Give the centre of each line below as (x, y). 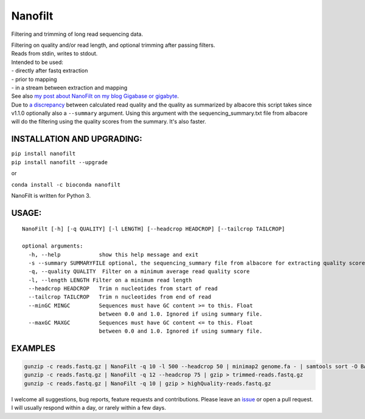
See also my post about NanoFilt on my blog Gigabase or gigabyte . (95, 96)
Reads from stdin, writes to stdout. (54, 54)
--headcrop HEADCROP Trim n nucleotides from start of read (123, 289)
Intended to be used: (37, 62)
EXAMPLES (33, 348)
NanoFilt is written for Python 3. (51, 195)
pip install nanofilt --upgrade (59, 162)
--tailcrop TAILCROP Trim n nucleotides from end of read (120, 297)
